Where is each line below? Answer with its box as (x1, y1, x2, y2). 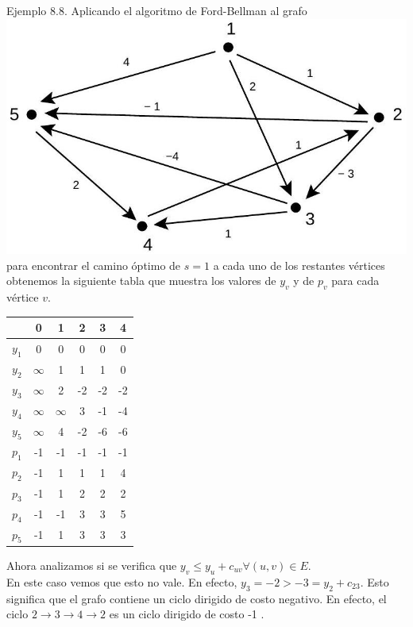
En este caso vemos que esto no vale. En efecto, (6, 573, 237, 590)
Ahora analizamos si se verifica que (6, 556, 177, 573)
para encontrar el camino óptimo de (6, 256, 181, 273)
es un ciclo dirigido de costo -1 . (109, 606, 264, 622)
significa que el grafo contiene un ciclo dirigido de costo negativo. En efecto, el (6, 590, 387, 606)
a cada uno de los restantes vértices (213, 256, 385, 273)
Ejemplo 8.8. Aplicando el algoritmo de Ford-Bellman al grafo (6, 2, 307, 18)
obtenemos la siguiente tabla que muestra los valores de (6, 272, 276, 289)
